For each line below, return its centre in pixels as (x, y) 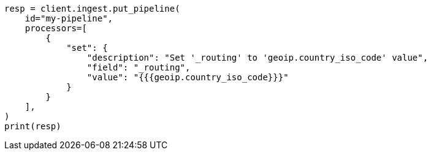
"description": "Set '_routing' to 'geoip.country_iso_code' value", (257, 58)
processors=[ (56, 28)
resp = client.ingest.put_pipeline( (92, 9)
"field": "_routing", (139, 67)
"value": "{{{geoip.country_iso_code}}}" (188, 77)
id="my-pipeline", (69, 18)
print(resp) (33, 126)
